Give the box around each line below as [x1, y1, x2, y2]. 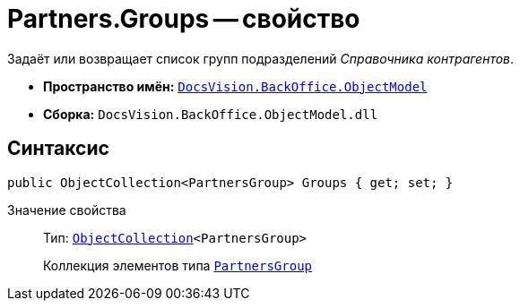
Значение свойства [7, 201, 126, 218]
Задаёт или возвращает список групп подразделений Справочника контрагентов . [7, 50, 515, 66]
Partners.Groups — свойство [7, 4, 360, 34]
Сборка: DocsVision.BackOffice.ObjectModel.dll [43, 106, 378, 122]
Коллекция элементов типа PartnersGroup [43, 257, 312, 273]
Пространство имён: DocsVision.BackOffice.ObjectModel [43, 78, 428, 94]
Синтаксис [7, 137, 109, 160]
